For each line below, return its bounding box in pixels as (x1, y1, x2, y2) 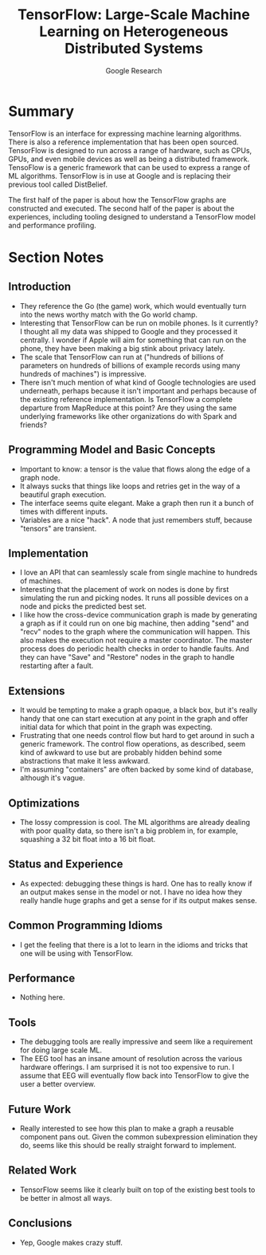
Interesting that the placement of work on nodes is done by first (19, 585, 229, 594)
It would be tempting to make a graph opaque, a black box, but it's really (19, 705, 257, 715)
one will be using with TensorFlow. (19, 948, 134, 958)
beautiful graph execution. (19, 489, 107, 499)
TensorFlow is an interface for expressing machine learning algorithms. (8, 128, 242, 138)
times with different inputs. (19, 507, 108, 516)
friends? (19, 420, 48, 429)
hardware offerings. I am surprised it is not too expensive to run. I (19, 1063, 235, 1072)
